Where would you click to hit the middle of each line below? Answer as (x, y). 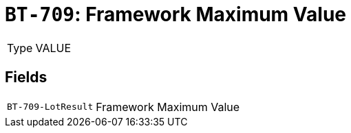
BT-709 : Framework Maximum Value (175, 14)
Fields (26, 77)
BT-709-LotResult (50, 107)
